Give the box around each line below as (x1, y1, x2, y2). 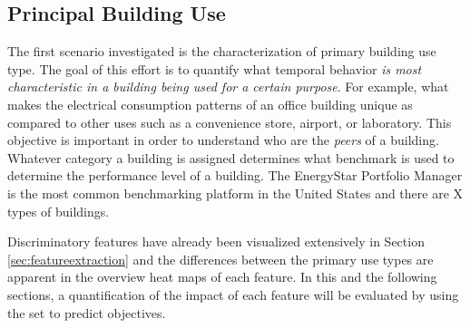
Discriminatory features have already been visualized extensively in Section (7, 232, 425, 251)
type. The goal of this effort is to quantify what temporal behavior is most (7, 59, 422, 78)
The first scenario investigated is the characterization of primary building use (7, 42, 436, 61)
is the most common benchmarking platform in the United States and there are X (7, 183, 464, 202)
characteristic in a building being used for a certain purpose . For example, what (7, 77, 449, 96)
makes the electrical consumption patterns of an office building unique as (7, 94, 413, 113)
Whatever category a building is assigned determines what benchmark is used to (7, 148, 455, 167)
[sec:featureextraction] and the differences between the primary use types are (7, 249, 434, 268)
